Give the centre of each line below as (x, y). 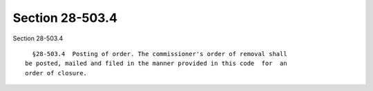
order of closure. (56, 73)
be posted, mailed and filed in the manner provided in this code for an (156, 64)
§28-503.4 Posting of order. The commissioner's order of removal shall (160, 54)
